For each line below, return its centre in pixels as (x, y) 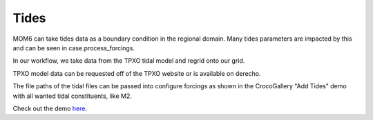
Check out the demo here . (50, 108)
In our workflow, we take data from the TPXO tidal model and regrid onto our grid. (129, 61)
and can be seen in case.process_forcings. (74, 48)
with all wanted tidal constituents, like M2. (73, 96)
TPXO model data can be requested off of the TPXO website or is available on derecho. (137, 73)
